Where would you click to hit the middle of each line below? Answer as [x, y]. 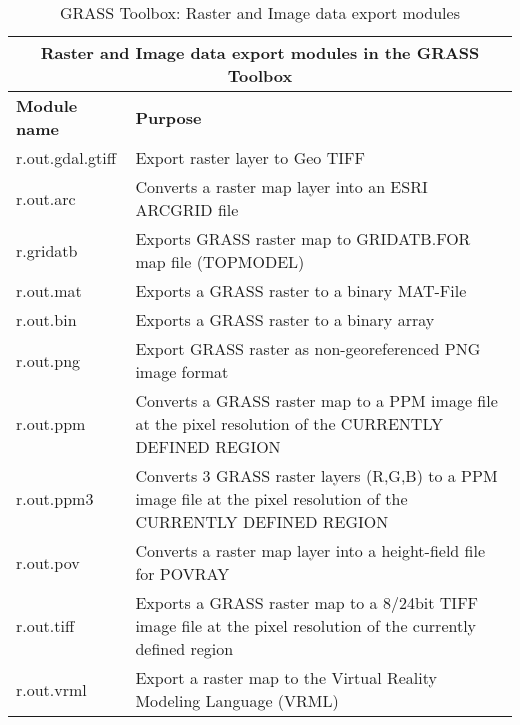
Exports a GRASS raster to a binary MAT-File [301, 290]
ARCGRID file [187, 209]
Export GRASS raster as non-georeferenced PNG [308, 348]
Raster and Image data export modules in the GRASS [260, 52]
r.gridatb [47, 250]
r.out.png [48, 360]
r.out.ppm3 [55, 498]
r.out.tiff [45, 625]
